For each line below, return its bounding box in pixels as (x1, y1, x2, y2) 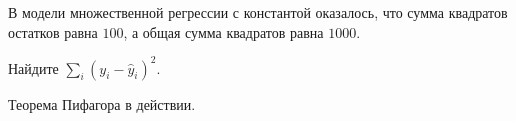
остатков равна (8, 21, 98, 42)
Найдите (8, 57, 59, 78)
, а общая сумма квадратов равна (123, 21, 324, 42)
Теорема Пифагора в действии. (8, 93, 196, 114)
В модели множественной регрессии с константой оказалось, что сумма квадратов (8, 2, 508, 22)
